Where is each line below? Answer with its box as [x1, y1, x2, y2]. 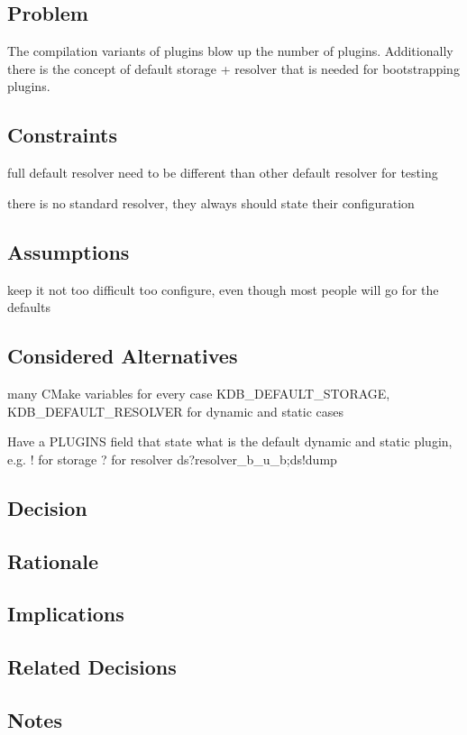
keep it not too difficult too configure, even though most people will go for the [7, 280, 439, 299]
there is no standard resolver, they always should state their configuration [7, 193, 415, 212]
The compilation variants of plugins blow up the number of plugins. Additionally [7, 41, 453, 60]
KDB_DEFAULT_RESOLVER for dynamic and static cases [7, 401, 344, 420]
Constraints [7, 121, 117, 149]
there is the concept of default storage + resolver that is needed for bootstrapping [7, 59, 460, 78]
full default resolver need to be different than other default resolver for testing [7, 163, 438, 182]
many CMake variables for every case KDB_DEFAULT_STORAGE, [7, 383, 390, 402]
